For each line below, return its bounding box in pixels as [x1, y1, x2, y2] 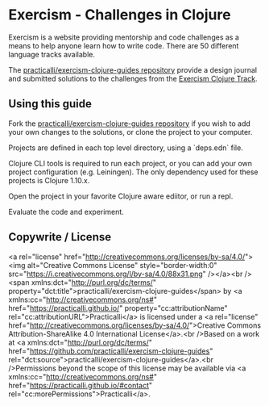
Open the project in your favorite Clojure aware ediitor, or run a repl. [8, 191, 234, 201]
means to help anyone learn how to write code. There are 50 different [8, 40, 239, 50]
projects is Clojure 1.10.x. [8, 175, 90, 185]
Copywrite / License [8, 230, 111, 244]
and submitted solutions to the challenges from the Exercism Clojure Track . [8, 73, 258, 83]
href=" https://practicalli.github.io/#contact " [8, 380, 153, 390]
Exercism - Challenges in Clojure [8, 6, 231, 24]
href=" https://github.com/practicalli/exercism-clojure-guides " [8, 345, 213, 356]
